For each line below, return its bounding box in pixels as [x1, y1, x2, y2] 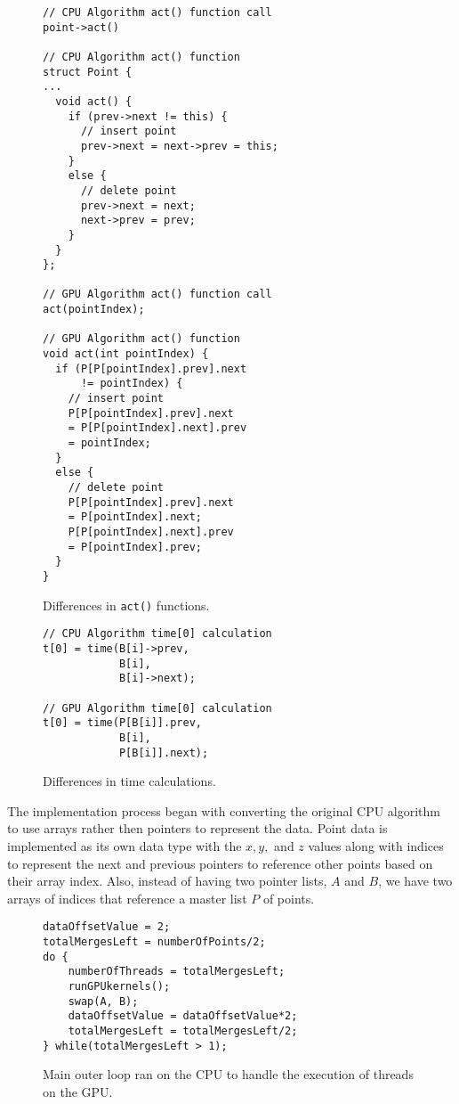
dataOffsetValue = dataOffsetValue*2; [68, 1010, 298, 1023]
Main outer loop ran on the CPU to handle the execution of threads [43, 1065, 414, 1084]
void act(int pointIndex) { [43, 348, 209, 361]
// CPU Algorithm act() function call [43, 6, 272, 19]
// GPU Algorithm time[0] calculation [43, 701, 272, 715]
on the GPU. [43, 1082, 113, 1100]
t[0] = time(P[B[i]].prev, [43, 716, 202, 730]
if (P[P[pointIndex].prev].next [55, 362, 247, 375]
